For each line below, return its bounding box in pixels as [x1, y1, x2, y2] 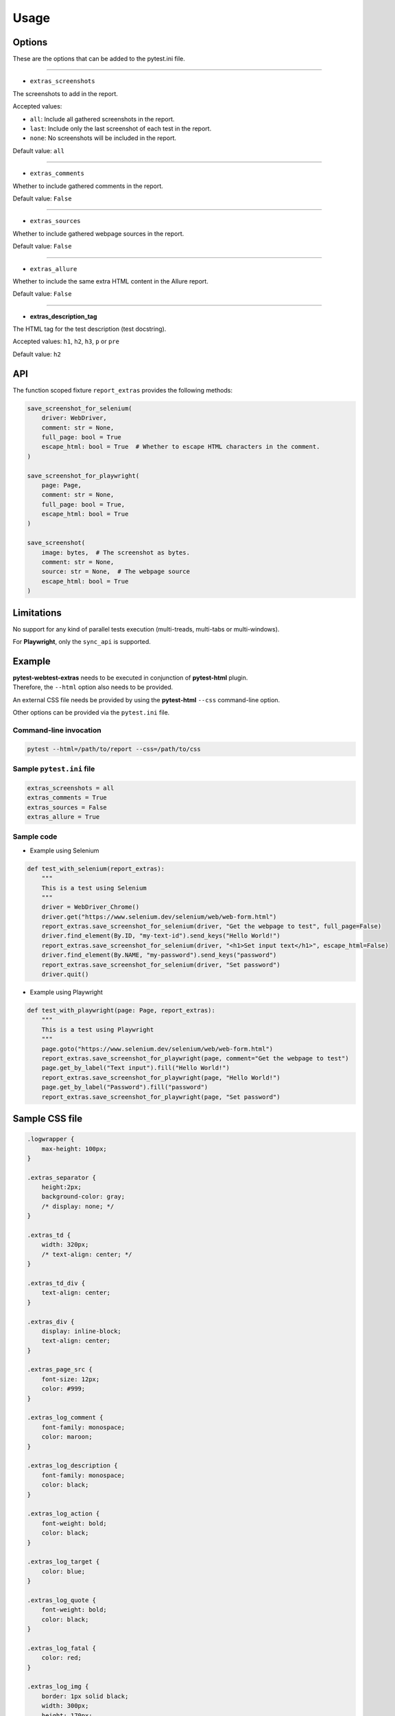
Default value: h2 [12, 350, 61, 358]
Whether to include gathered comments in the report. [12, 182, 164, 190]
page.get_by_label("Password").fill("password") [41, 1083, 208, 1091]
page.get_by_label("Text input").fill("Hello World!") [41, 1064, 230, 1072]
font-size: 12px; [41, 1375, 100, 1383]
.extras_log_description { [27, 1462, 118, 1470]
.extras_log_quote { [27, 1596, 96, 1604]
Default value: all [12, 146, 65, 154]
